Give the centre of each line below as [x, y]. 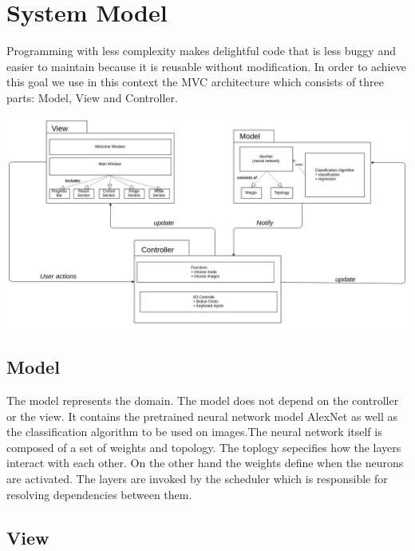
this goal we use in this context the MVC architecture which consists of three [196, 82]
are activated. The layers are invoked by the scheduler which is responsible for [197, 479]
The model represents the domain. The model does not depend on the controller [203, 400]
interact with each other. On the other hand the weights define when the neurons [205, 463]
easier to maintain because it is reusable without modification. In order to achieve [206, 66]
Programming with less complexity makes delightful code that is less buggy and [201, 51]
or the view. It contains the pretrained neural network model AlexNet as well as [202, 416]
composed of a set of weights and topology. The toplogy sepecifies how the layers [204, 447]
